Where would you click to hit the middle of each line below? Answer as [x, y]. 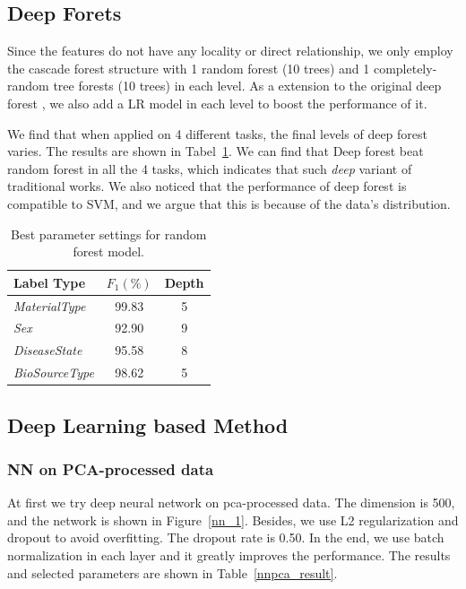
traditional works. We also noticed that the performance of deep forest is [207, 186]
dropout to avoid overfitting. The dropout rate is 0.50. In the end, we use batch [226, 537]
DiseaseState [48, 350]
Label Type [50, 282]
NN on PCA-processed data [111, 468]
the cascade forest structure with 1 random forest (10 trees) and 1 [189, 68]
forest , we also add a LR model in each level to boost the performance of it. [217, 103]
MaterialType [50, 305]
